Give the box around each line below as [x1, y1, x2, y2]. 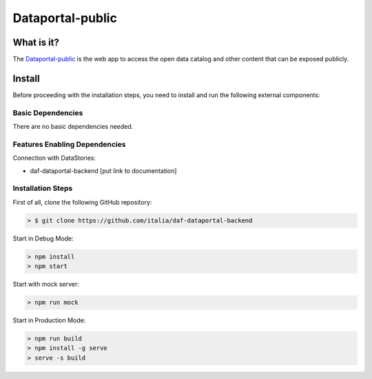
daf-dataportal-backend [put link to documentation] [30, 166, 177, 175]
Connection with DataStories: [12, 154, 96, 162]
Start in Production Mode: [12, 316, 86, 325]
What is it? [12, 37, 60, 48]
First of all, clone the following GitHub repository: [12, 198, 152, 206]
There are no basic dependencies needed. [12, 123, 134, 131]
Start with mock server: [12, 280, 79, 289]
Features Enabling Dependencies [12, 139, 126, 149]
